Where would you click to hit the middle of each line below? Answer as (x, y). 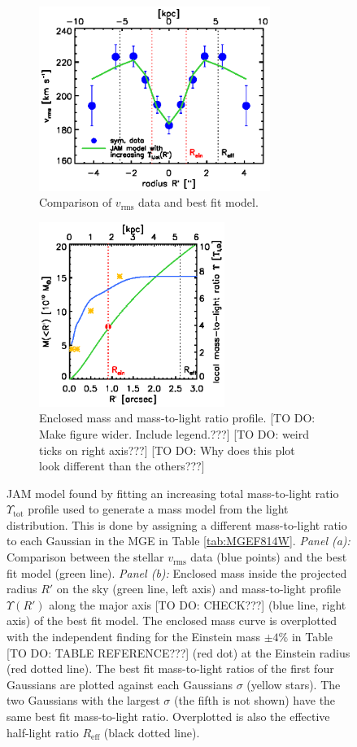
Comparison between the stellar (85, 557)
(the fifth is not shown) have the (255, 700)
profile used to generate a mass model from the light (158, 509)
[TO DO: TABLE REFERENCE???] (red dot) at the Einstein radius (178, 652)
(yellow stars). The (294, 684)
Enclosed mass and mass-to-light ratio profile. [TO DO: (177, 418)
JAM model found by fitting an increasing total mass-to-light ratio (173, 493)
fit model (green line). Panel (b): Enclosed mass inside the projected (177, 572)
